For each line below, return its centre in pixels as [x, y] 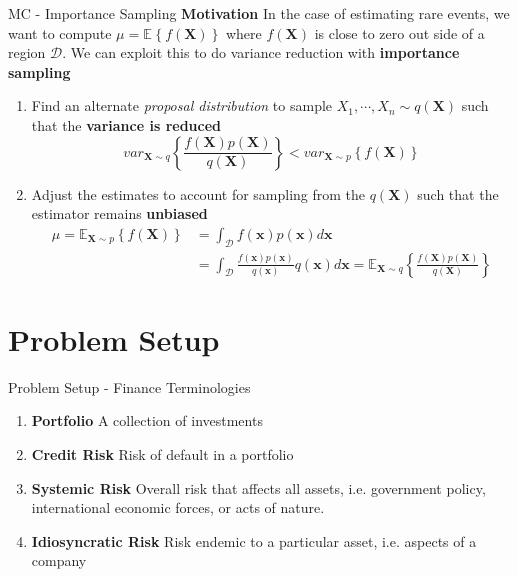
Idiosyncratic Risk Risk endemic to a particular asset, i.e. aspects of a [254, 540]
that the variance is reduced [126, 124]
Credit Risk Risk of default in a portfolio [162, 453]
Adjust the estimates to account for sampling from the [198, 193]
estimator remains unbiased [119, 213]
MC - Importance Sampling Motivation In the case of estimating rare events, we [259, 13]
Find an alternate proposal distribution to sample [182, 105]
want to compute [60, 32]
